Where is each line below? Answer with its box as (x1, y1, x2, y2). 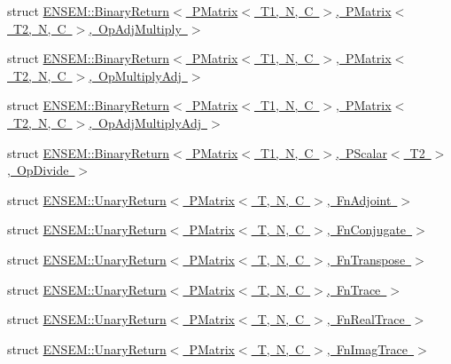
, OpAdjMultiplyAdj (89, 113, 201, 131)
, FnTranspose (326, 249, 406, 268)
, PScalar (336, 143, 387, 162)
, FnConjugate (326, 220, 407, 239)
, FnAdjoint (326, 190, 392, 209)
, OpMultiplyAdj (89, 66, 182, 84)
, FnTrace (326, 280, 381, 298)
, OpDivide (7, 161, 69, 179)
